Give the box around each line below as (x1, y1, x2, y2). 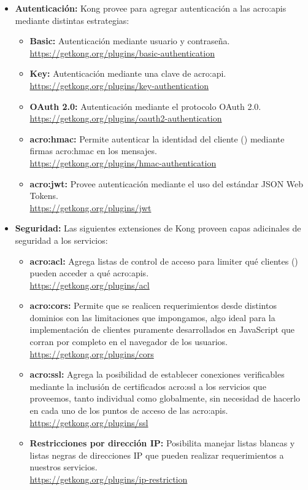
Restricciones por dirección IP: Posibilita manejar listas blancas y (29, 437, 295, 449)
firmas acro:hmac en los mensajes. (29, 144, 157, 157)
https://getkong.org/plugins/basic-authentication (29, 46, 215, 59)
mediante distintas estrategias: (15, 14, 129, 26)
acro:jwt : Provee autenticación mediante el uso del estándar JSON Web (29, 177, 304, 190)
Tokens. (29, 189, 58, 202)
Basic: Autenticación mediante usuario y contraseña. (29, 34, 230, 47)
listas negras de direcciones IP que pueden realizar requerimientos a (29, 448, 284, 461)
